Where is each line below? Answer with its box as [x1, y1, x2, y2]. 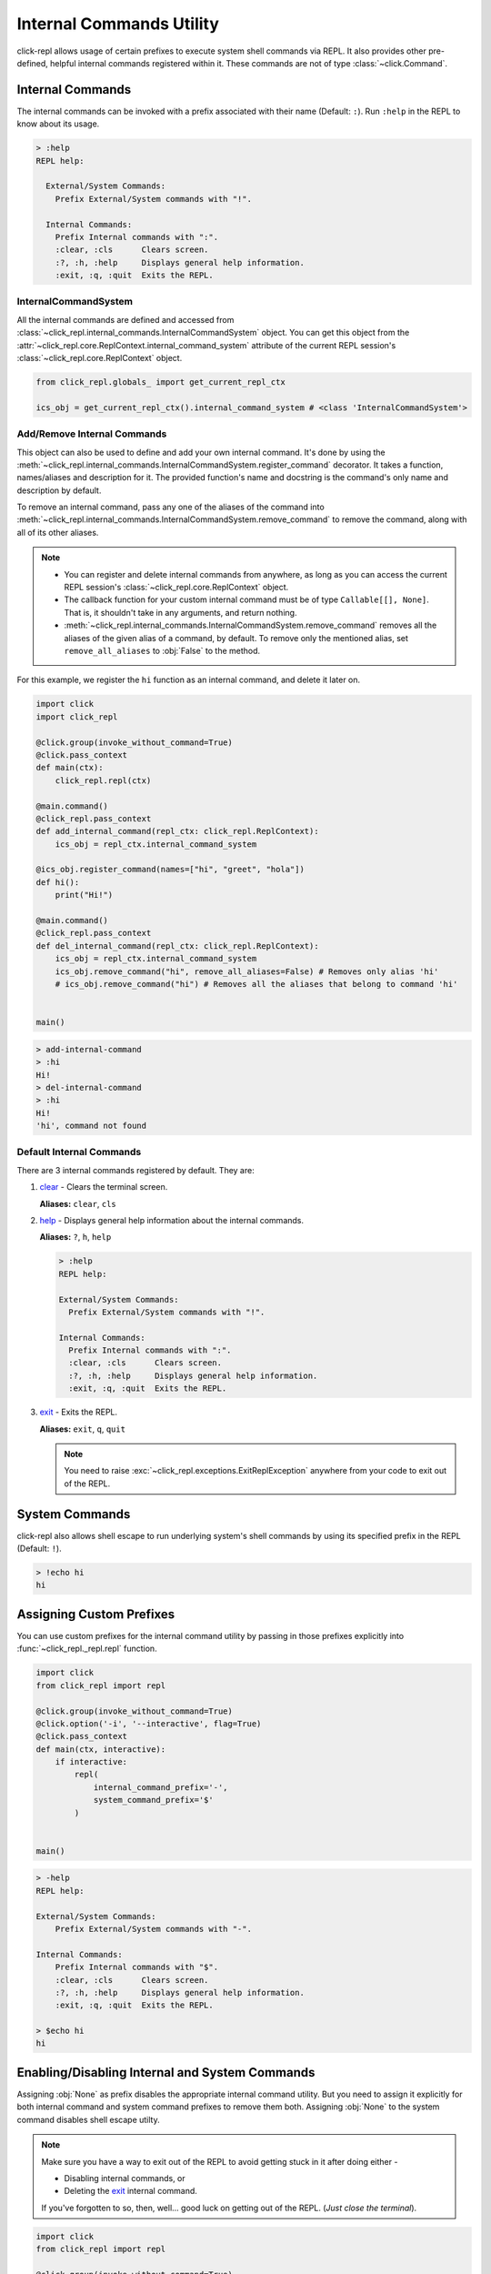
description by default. [16, 485, 102, 496]
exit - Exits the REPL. [39, 1406, 118, 1418]
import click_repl [35, 711, 118, 722]
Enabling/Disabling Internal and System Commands [16, 2065, 316, 2080]
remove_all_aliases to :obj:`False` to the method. [64, 646, 261, 656]
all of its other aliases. [16, 527, 99, 538]
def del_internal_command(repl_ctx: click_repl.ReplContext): [35, 941, 319, 951]
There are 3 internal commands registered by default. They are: [16, 1164, 255, 1175]
